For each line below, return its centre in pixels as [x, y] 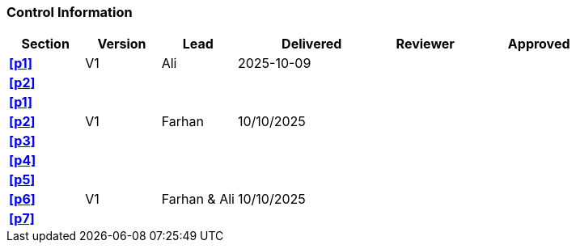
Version [122, 44]
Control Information [70, 12]
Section [45, 44]
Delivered [312, 44]
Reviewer [425, 44]
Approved [539, 44]
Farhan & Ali [198, 199]
